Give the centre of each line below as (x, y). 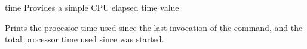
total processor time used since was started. (85, 39)
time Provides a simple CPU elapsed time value (92, 7)
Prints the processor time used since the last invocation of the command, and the (154, 27)
